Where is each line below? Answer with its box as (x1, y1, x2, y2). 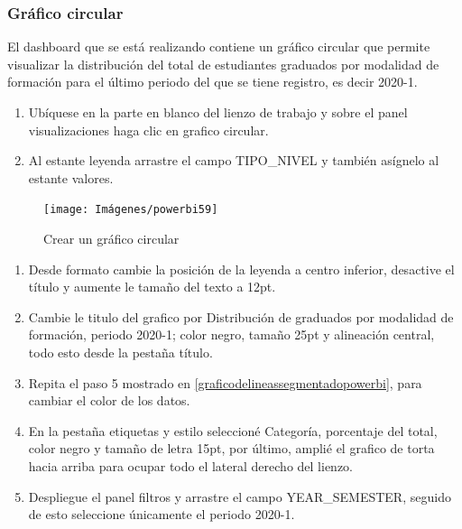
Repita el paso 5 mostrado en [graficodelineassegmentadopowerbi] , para (28, 373, 422, 392)
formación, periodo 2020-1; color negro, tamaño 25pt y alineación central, (28, 325, 435, 344)
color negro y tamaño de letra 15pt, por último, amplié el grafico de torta (28, 439, 435, 458)
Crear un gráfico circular (43, 229, 180, 248)
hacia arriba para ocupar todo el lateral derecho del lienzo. (28, 456, 353, 475)
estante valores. (28, 168, 114, 187)
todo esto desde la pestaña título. (28, 343, 213, 361)
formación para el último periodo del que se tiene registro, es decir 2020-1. (7, 72, 418, 91)
